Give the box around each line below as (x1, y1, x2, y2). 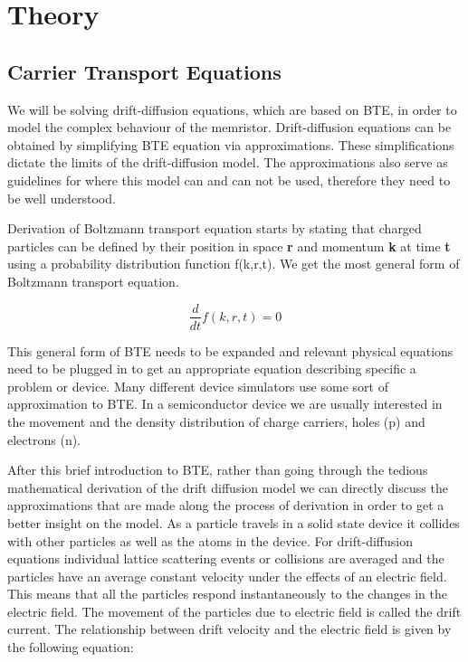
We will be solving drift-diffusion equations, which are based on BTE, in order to (7, 99, 457, 118)
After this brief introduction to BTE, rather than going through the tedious (7, 460, 428, 479)
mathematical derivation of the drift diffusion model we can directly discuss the (7, 478, 448, 496)
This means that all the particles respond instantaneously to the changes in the (7, 584, 447, 603)
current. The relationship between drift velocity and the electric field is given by (7, 619, 452, 638)
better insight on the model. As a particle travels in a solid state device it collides (7, 513, 460, 532)
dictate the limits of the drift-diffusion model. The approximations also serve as (7, 153, 448, 172)
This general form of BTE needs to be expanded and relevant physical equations (7, 341, 454, 360)
